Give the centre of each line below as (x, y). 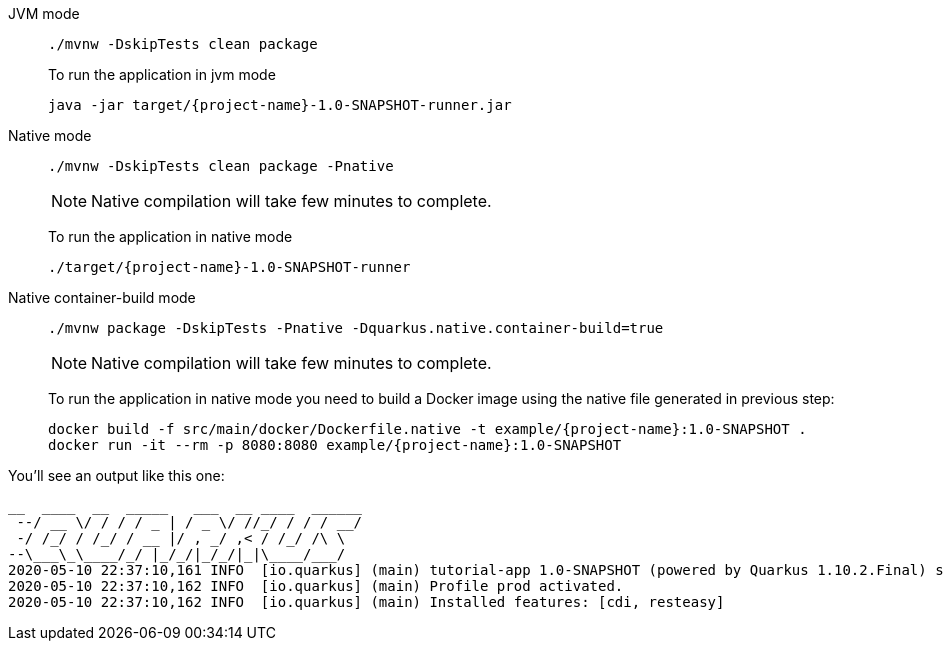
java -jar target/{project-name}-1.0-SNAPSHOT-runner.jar (280, 105)
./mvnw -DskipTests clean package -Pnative (221, 166)
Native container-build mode (102, 297)
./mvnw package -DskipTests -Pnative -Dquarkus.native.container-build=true (356, 328)
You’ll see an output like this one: (116, 475)
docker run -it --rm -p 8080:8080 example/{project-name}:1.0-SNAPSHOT (335, 445)
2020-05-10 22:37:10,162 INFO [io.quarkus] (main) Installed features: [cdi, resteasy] (366, 602)
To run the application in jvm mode (162, 74)
